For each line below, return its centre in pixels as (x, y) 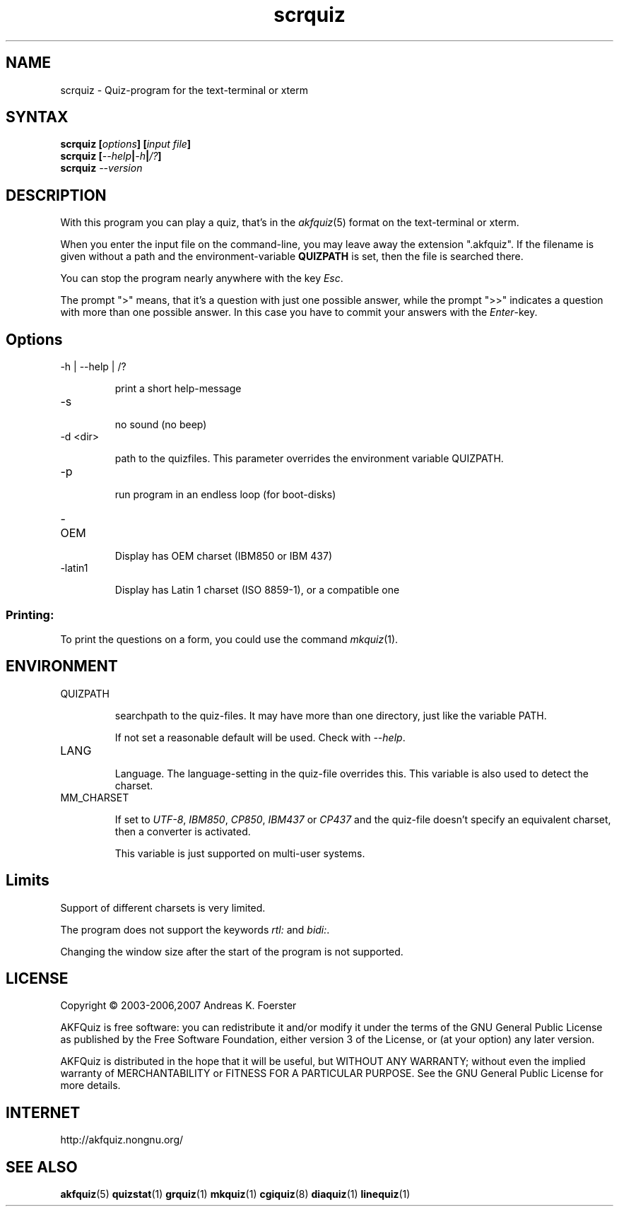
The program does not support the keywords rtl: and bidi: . (195, 929)
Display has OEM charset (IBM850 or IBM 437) (223, 556)
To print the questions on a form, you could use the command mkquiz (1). (229, 639)
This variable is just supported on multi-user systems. (240, 853)
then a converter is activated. (183, 831)
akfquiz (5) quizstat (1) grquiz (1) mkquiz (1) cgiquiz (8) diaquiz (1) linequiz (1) (235, 1194)
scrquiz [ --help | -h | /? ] (111, 156)
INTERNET (43, 1112)
